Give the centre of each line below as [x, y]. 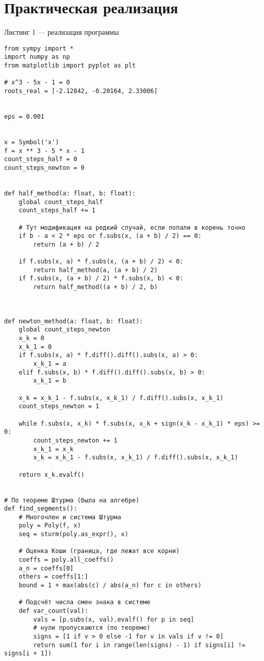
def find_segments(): [41, 509]
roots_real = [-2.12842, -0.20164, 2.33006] [81, 91]
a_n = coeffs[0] [46, 568]
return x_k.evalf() [52, 475]
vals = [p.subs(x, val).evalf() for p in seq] [114, 619]
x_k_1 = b [50, 381]
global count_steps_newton [64, 330]
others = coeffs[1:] [53, 577]
